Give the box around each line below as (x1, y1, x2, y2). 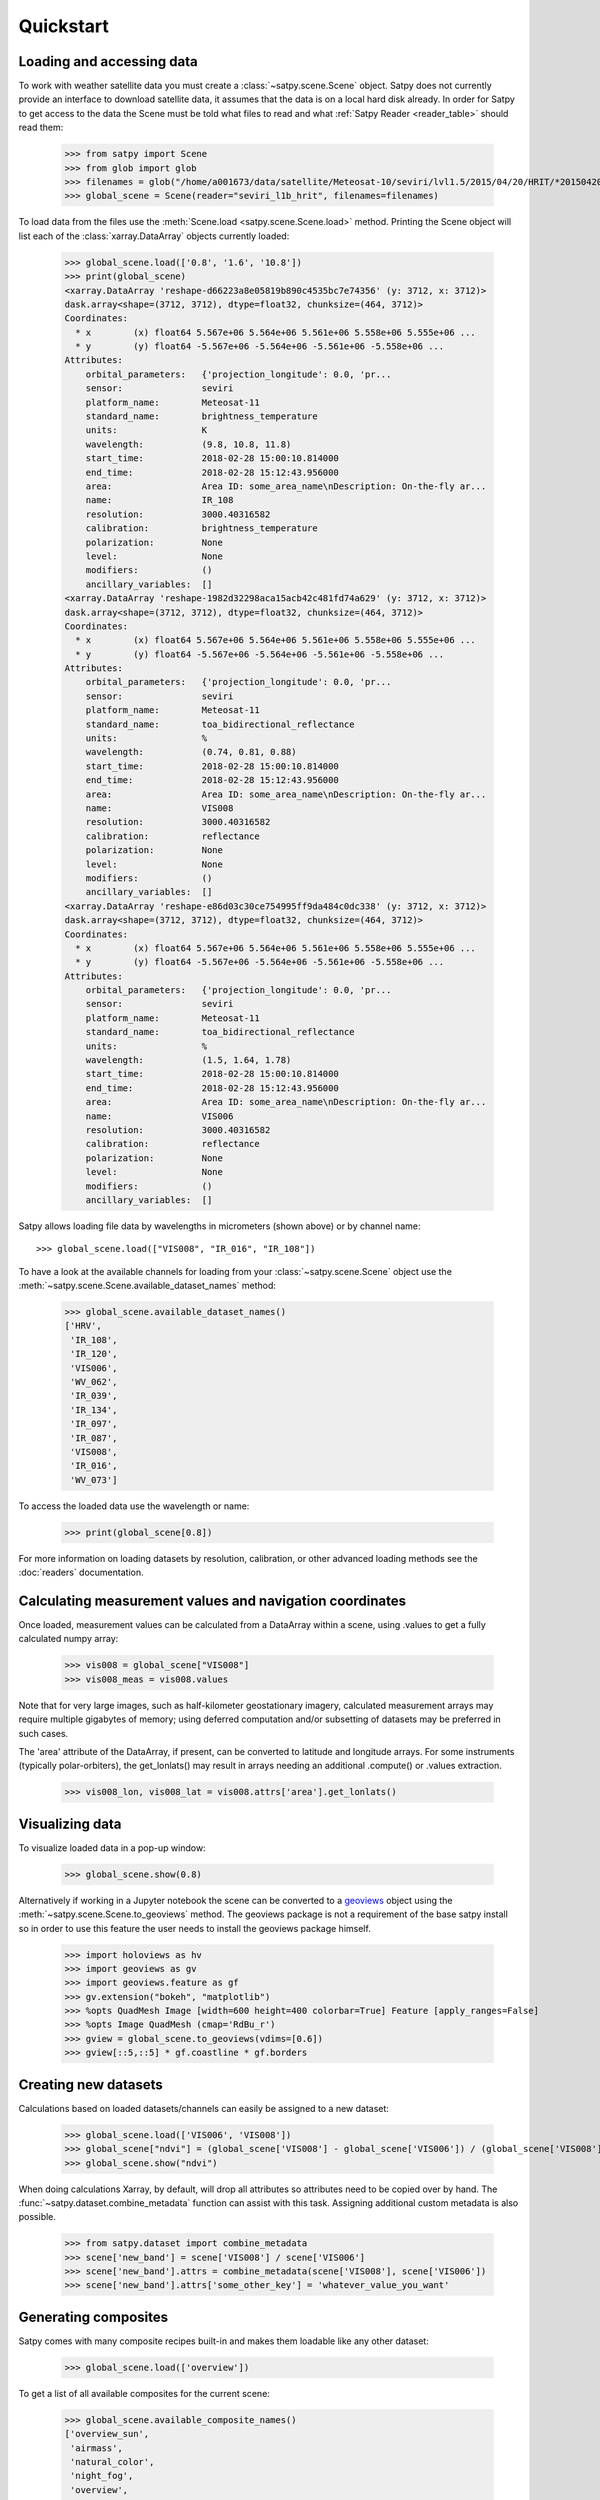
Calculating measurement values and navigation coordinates (18, 1592, 407, 1609)
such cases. (18, 1727, 69, 1739)
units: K (85, 425, 208, 436)
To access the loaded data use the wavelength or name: (18, 1500, 250, 1512)
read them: (18, 121, 64, 134)
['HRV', (64, 1320, 102, 1332)
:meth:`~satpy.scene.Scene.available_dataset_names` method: (18, 1280, 277, 1292)
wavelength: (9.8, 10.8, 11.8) (85, 438, 292, 450)
